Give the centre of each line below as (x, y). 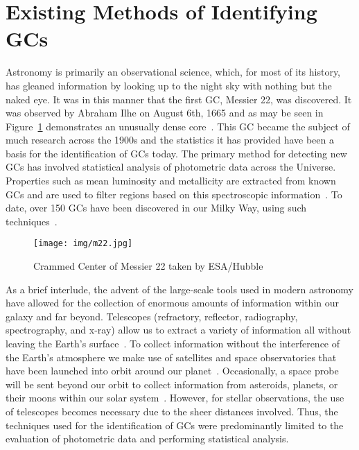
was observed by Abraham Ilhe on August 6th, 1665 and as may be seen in (165, 113)
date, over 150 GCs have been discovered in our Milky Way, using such (156, 208)
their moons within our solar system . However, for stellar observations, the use (175, 398)
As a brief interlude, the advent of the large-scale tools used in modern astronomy (179, 289)
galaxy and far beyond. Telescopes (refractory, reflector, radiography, (152, 316)
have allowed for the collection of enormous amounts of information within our (172, 303)
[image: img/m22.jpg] (83, 244)
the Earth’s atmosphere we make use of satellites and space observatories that (171, 357)
